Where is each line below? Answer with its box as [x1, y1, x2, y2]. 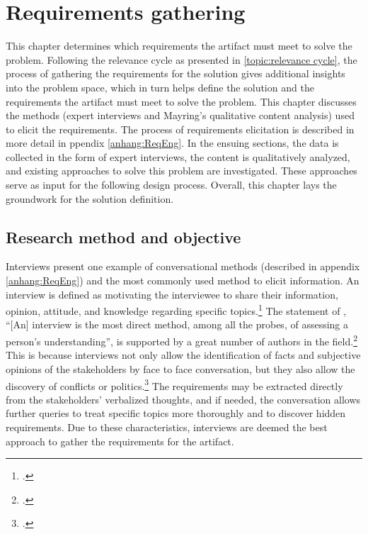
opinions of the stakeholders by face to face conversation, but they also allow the [6, 361, 355, 376]
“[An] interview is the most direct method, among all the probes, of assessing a [6, 317, 349, 332]
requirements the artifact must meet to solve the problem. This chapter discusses [6, 94, 357, 109]
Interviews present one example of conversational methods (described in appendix [6, 259, 360, 274]
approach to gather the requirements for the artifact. [6, 433, 234, 448]
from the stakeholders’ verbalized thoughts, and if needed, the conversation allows [6, 391, 361, 406]
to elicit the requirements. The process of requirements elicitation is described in [6, 121, 355, 136]
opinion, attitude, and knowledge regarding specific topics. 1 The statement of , [6, 301, 347, 318]
